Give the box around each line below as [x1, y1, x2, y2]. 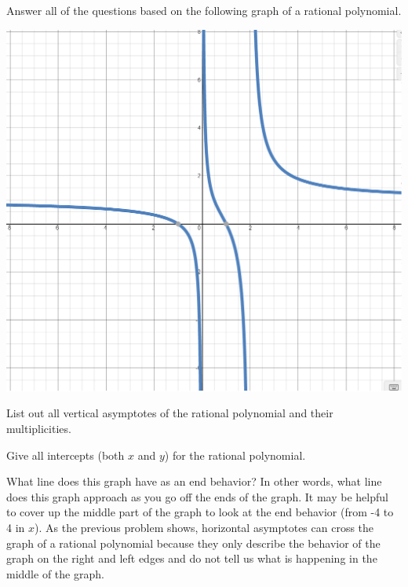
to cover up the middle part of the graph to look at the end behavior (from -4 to [6, 504, 394, 520]
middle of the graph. [6, 565, 104, 581]
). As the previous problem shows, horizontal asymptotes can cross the [35, 519, 374, 535]
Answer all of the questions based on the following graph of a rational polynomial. [6, 2, 402, 18]
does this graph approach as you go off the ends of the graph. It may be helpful [6, 488, 388, 504]
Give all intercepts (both [6, 446, 125, 463]
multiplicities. [6, 420, 71, 436]
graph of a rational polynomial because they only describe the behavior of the [6, 534, 381, 551]
